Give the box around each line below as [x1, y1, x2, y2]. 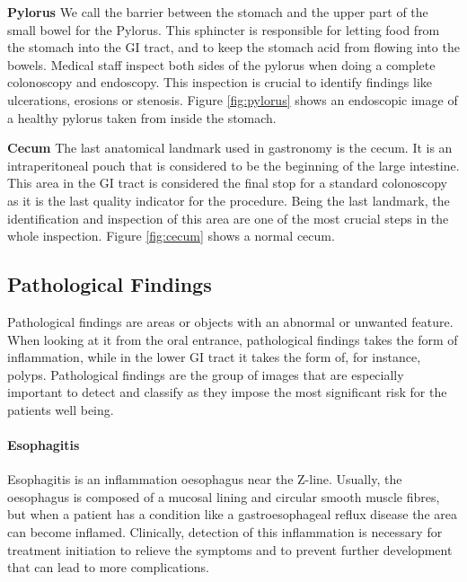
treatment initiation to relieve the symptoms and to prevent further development [7, 540, 453, 559]
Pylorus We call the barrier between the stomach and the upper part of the [7, 3, 428, 21]
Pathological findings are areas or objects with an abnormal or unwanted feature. [7, 312, 454, 331]
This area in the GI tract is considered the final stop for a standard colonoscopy [7, 173, 447, 192]
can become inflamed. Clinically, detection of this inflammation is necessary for [7, 523, 443, 542]
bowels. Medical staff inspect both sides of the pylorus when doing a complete [7, 55, 436, 74]
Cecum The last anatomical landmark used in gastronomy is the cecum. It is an [7, 138, 453, 157]
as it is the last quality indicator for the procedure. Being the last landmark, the [7, 190, 450, 209]
